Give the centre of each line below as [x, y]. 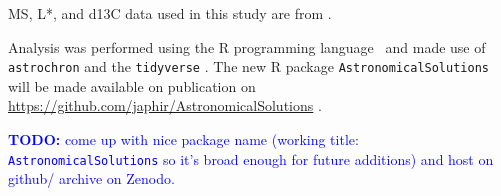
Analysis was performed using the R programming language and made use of [247, 46]
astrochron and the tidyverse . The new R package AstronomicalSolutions [248, 66]
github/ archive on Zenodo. [91, 178]
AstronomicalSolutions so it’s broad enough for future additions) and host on [251, 158]
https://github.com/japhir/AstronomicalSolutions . [165, 105]
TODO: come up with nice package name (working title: [183, 139]
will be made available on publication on [132, 85]
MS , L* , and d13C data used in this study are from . [170, 13]
